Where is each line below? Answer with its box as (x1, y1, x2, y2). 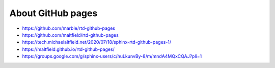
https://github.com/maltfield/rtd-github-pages (22, 32, 119, 38)
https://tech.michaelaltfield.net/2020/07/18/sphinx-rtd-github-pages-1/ (22, 39, 172, 45)
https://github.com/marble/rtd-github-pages (22, 25, 116, 31)
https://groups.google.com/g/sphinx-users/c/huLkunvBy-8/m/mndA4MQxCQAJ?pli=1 (22, 53, 202, 59)
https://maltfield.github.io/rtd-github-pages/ (22, 46, 115, 52)
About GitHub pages (9, 8, 98, 19)
